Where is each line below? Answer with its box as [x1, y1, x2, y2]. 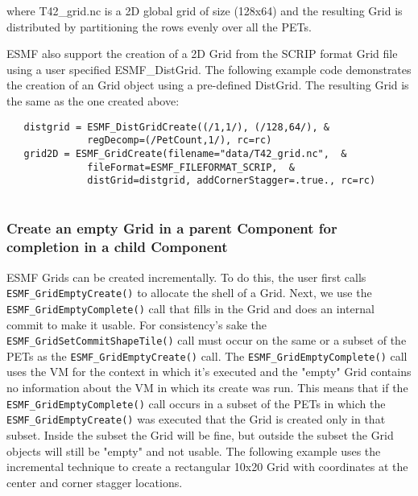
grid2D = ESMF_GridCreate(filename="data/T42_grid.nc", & [23, 147, 347, 159]
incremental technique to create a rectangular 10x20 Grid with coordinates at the [6, 458, 408, 475]
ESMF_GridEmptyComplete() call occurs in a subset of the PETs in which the [6, 395, 386, 411]
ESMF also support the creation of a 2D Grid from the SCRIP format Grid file [6, 45, 398, 62]
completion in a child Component [6, 237, 228, 257]
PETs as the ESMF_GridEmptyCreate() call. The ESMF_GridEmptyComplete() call [6, 347, 408, 364]
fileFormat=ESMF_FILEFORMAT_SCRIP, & [87, 161, 295, 173]
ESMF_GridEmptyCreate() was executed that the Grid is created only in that [6, 411, 386, 428]
